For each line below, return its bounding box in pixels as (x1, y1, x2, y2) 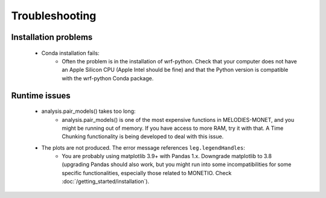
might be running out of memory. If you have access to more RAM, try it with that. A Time (62, 124, 284, 132)
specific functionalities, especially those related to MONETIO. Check (62, 169, 232, 176)
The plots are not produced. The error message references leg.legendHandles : (41, 144, 246, 151)
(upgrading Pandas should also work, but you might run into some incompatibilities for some (62, 161, 292, 168)
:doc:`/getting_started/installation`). (62, 178, 150, 185)
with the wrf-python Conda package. (62, 74, 154, 81)
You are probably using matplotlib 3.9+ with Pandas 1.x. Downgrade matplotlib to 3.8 (62, 153, 272, 160)
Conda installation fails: (41, 49, 100, 57)
